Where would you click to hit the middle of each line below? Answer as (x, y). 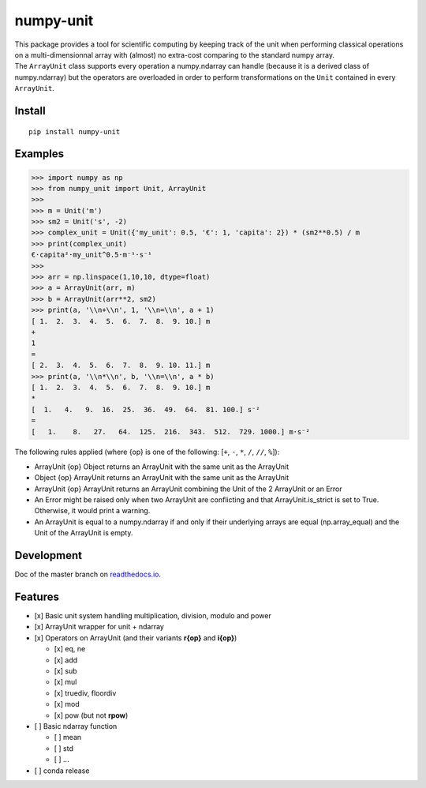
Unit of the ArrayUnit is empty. (84, 533)
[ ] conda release (62, 771)
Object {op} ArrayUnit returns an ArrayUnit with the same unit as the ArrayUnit (162, 478)
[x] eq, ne (70, 649)
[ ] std (64, 748)
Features (37, 597)
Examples (39, 154)
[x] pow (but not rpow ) (91, 715)
